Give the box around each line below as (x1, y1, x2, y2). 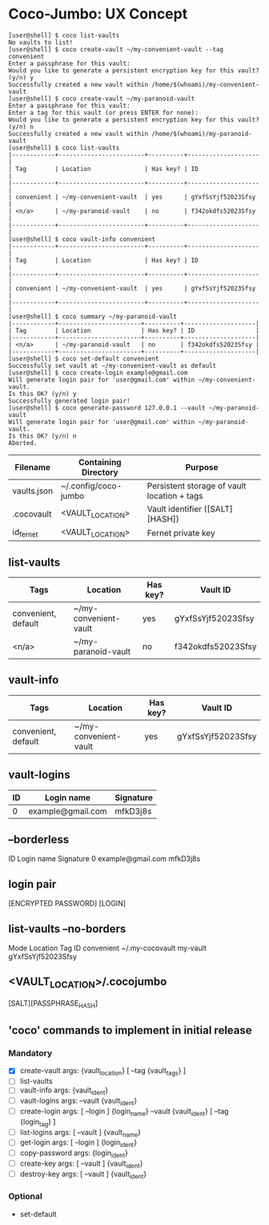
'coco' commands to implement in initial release (8, 1023, 252, 1037)
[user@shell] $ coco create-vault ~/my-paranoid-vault (8, 94, 195, 103)
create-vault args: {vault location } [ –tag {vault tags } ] (19, 1066, 187, 1077)
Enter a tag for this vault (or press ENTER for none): (8, 108, 199, 116)
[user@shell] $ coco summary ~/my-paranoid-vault (8, 312, 178, 321)
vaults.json (12, 485, 54, 496)
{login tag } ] (19, 1117, 56, 1129)
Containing (78, 456, 122, 468)
